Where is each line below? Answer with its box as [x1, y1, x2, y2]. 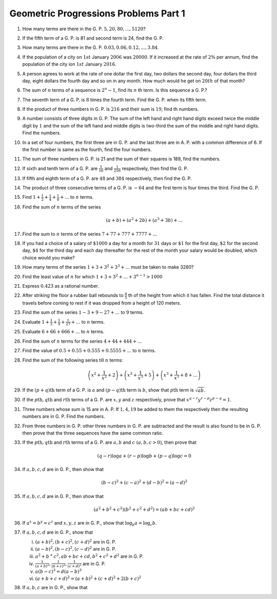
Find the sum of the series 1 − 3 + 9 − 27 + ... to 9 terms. [22, 309, 144, 315]
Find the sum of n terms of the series [22, 203, 101, 210]
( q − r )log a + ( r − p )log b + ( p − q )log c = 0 [97, 453, 192, 459]
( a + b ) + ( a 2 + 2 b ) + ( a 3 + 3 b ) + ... [106, 216, 183, 223]
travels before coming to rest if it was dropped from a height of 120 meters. [22, 300, 182, 306]
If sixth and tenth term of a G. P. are [22, 165, 98, 172]
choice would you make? [22, 254, 75, 260]
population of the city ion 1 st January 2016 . [22, 61, 116, 67]
